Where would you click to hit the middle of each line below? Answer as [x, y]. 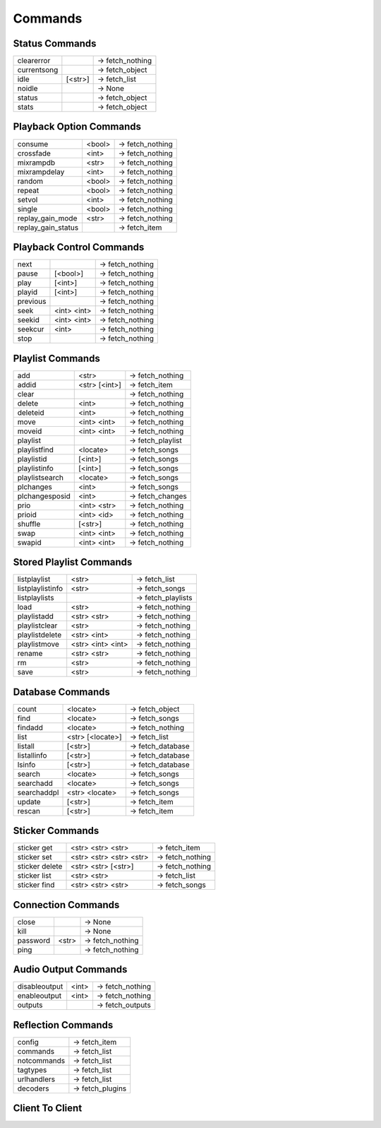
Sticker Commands [56, 831]
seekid [29, 320]
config [28, 1042]
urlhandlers [36, 1079]
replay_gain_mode [47, 218]
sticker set [35, 857]
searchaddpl [38, 792]
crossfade [34, 153]
